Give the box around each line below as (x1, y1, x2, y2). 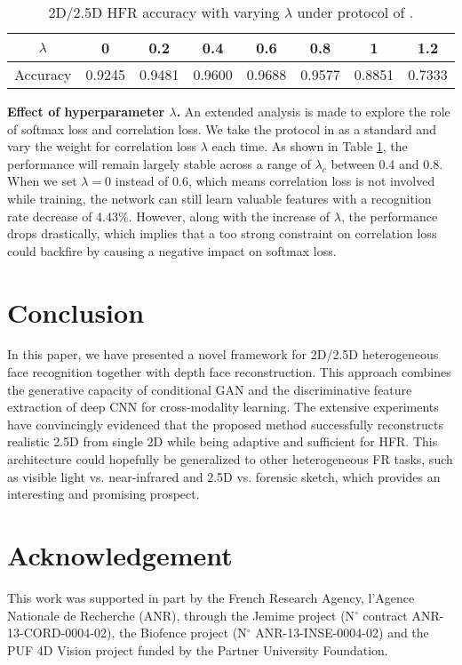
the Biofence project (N (118, 623, 247, 642)
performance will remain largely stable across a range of (7, 154, 311, 172)
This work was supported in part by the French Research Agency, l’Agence (7, 588, 415, 606)
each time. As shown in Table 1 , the (211, 137, 408, 156)
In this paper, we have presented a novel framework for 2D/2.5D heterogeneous (7, 345, 439, 364)
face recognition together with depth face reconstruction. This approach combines (7, 363, 451, 381)
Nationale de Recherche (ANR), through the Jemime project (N (7, 605, 355, 624)
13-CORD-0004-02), (7, 623, 115, 642)
